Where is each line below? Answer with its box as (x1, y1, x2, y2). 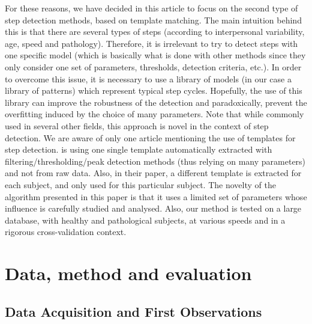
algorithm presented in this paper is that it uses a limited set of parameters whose (5, 190, 307, 203)
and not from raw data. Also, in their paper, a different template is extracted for (5, 167, 302, 179)
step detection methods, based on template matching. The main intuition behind (5, 13, 302, 26)
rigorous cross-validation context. (5, 225, 127, 238)
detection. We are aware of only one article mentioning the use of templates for (5, 131, 296, 144)
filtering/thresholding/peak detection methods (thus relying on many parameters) (5, 154, 306, 167)
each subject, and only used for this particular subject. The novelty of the (5, 178, 276, 191)
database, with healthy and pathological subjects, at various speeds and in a (5, 213, 286, 226)
